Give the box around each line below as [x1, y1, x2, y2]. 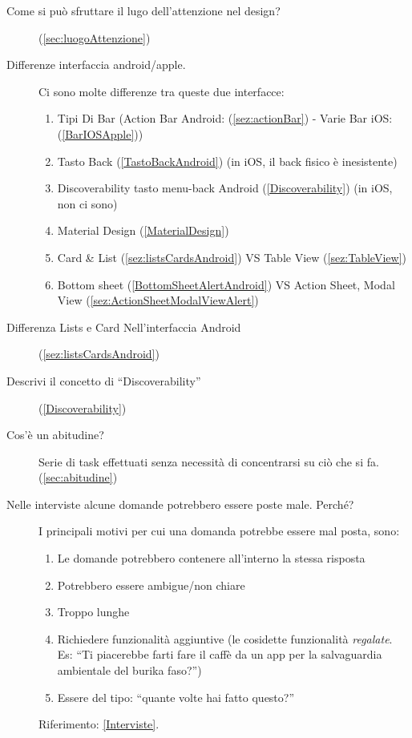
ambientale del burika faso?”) [57, 662, 202, 679]
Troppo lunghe [57, 603, 130, 620]
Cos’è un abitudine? [6, 426, 104, 443]
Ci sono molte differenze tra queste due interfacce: [38, 83, 285, 99]
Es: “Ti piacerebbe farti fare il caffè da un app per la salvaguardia [57, 646, 382, 663]
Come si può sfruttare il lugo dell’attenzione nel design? [6, 2, 281, 18]
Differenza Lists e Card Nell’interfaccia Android [6, 318, 241, 335]
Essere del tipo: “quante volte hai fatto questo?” [57, 688, 295, 705]
